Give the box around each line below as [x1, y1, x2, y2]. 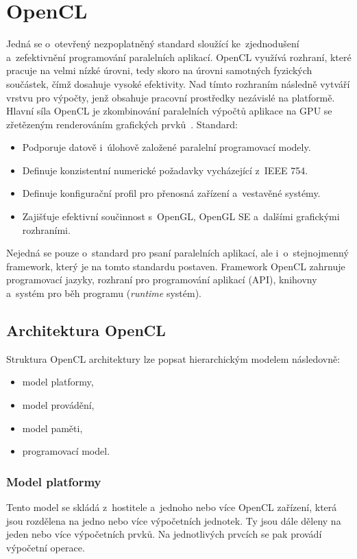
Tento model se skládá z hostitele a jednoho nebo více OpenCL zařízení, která [6, 500, 337, 514]
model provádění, [22, 398, 95, 412]
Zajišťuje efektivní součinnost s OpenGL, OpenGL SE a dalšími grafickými [22, 209, 340, 224]
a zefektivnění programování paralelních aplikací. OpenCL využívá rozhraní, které [6, 49, 352, 64]
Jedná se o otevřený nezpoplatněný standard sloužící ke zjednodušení [6, 36, 299, 51]
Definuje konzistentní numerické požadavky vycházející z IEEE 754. [22, 163, 308, 177]
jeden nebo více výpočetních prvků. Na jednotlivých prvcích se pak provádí [6, 527, 322, 541]
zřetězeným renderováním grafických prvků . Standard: [6, 117, 238, 131]
